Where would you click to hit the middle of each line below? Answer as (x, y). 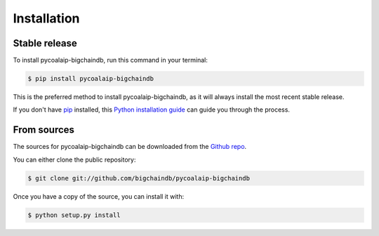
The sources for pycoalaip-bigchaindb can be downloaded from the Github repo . (130, 147)
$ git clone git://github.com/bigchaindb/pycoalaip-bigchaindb (139, 178)
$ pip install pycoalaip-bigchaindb (91, 79)
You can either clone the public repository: (74, 159)
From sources (44, 130)
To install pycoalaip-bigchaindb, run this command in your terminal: (111, 60)
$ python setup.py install (74, 215)
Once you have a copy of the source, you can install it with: (99, 196)
